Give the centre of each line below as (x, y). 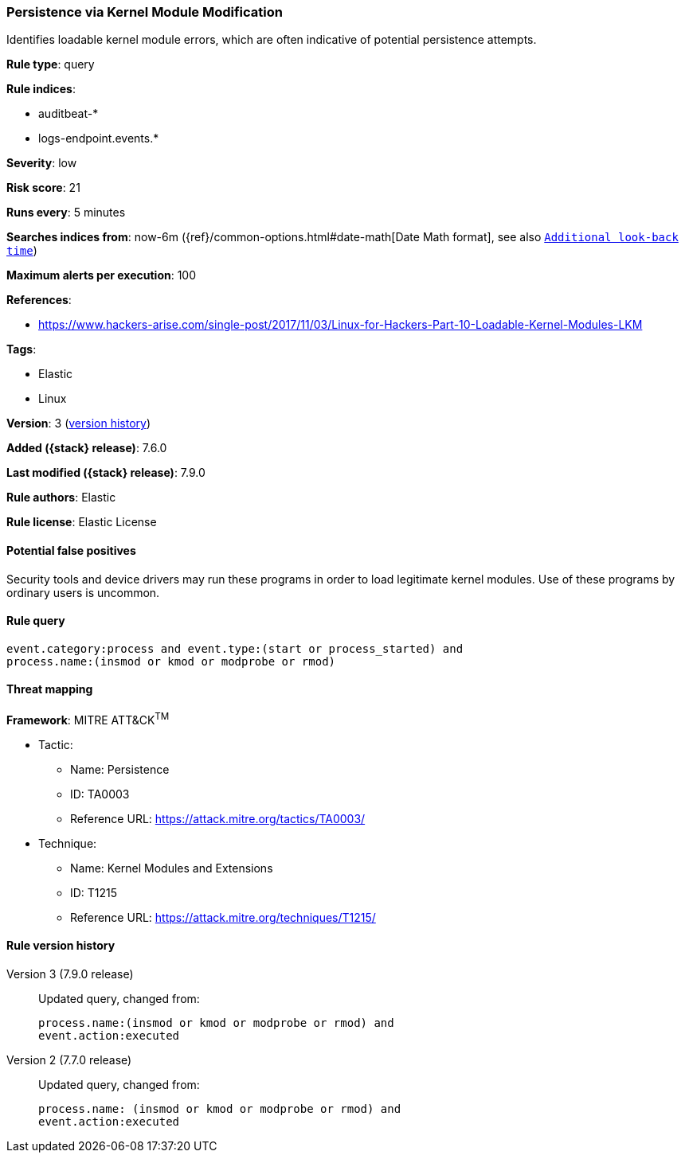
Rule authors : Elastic (61, 498)
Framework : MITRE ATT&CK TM (88, 719)
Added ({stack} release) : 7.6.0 (87, 448)
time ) (22, 251)
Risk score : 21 (43, 188)
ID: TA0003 (100, 794)
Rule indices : (41, 89)
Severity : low (42, 163)
